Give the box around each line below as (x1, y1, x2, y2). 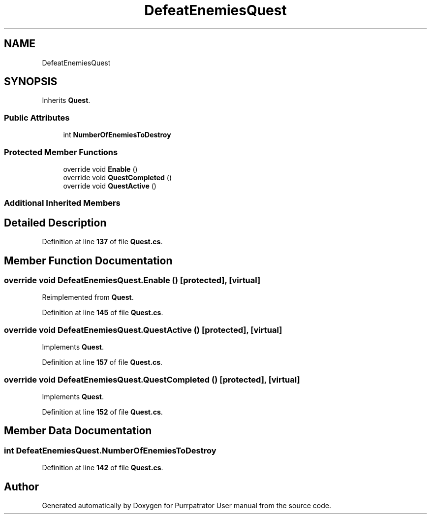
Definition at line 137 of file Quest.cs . (42, 237, 163, 246)
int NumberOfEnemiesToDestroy (63, 130, 171, 139)
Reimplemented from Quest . (42, 293, 134, 302)
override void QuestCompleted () (63, 173, 172, 182)
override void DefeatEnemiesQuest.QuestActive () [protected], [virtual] (4, 324, 282, 335)
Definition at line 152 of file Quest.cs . (42, 407, 163, 416)
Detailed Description (4, 216, 107, 229)
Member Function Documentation (4, 254, 173, 267)
